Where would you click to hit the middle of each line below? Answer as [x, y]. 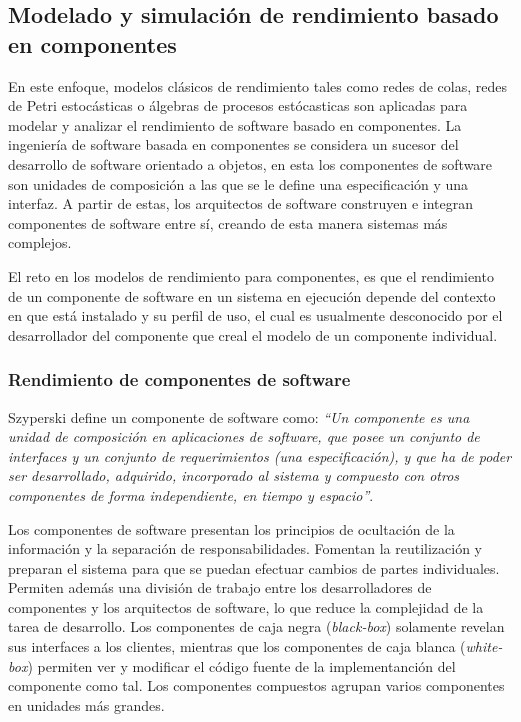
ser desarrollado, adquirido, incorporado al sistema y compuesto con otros [234, 475]
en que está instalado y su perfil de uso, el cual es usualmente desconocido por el [255, 315]
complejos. [40, 242]
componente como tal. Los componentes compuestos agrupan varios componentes [256, 685]
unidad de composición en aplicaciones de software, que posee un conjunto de [244, 436]
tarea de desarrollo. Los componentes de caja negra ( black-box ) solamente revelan [256, 626]
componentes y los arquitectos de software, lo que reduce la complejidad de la [246, 606]
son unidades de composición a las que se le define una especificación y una [238, 183]
